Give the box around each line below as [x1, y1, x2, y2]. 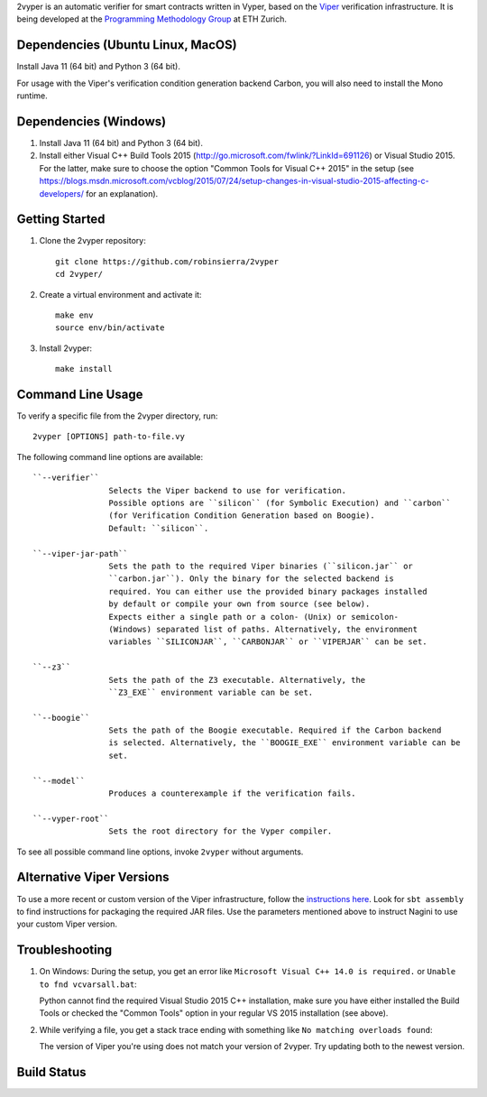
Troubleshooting [16, 943, 113, 958]
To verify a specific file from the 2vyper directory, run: [16, 410, 218, 421]
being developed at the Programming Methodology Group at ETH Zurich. [16, 14, 288, 24]
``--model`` [32, 776, 86, 786]
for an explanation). [86, 188, 159, 198]
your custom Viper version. [16, 918, 117, 929]
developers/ [39, 188, 85, 198]
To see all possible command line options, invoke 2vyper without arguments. [16, 846, 304, 857]
